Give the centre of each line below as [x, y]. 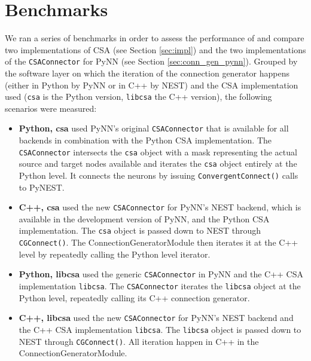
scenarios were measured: [51, 108]
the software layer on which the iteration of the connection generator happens [147, 73]
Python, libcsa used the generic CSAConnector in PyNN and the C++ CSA [161, 274]
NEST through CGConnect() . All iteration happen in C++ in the [139, 341]
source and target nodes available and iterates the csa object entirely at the [158, 163]
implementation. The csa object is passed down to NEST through [140, 230]
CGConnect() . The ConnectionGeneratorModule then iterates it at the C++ [158, 242]
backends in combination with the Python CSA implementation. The [145, 140]
